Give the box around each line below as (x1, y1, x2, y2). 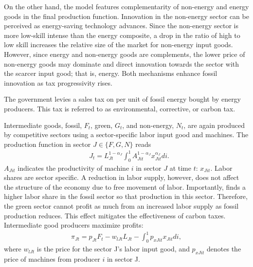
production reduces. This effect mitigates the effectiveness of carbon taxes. (4, 210, 226, 220)
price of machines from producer (4, 253, 100, 264)
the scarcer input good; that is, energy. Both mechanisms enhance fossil (4, 68, 217, 78)
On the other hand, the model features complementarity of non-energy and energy (4, 1, 249, 11)
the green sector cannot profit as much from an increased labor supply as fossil (4, 201, 239, 211)
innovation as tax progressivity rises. (4, 77, 112, 88)
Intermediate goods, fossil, (4, 120, 82, 130)
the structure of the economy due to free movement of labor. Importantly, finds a (4, 181, 246, 192)
